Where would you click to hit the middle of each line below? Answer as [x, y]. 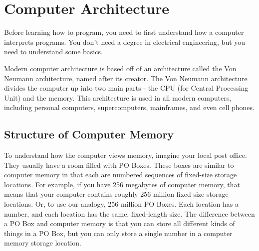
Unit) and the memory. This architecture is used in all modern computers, [118, 97]
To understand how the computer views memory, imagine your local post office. [126, 155]
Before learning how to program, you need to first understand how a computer [124, 32]
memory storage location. [43, 243]
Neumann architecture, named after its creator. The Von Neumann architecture [126, 78]
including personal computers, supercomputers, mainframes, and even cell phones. [129, 107]
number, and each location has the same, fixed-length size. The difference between [129, 213]
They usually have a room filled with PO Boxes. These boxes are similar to [119, 165]
